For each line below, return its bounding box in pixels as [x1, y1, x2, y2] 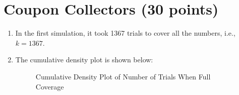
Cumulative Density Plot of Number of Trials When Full [35, 71, 211, 81]
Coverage [35, 81, 64, 91]
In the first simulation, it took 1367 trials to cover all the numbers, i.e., [15, 28, 235, 38]
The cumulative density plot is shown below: [15, 54, 153, 65]
